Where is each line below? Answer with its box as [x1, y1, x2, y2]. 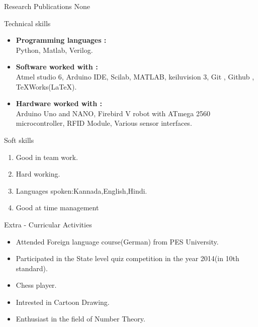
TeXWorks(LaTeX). [16, 81, 77, 92]
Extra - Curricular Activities [4, 219, 92, 229]
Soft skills [4, 134, 34, 145]
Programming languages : [16, 35, 107, 45]
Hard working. [16, 169, 60, 179]
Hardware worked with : [16, 98, 102, 109]
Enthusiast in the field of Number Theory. [16, 313, 145, 324]
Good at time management [16, 202, 99, 213]
